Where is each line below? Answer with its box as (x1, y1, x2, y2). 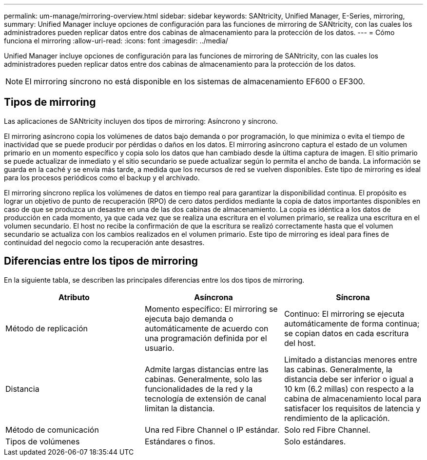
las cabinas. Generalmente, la (284, 364, 392, 374)
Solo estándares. (284, 436, 346, 446)
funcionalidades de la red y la (144, 383, 253, 394)
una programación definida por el (144, 333, 267, 343)
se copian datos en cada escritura (284, 328, 409, 338)
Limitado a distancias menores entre (284, 354, 417, 364)
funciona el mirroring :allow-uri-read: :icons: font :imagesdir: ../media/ (4, 37, 228, 45)
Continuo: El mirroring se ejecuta (284, 308, 405, 319)
